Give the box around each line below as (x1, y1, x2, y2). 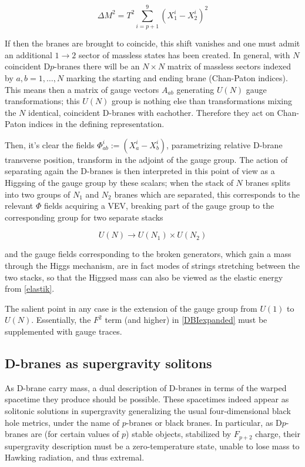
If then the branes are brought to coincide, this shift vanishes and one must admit (5, 37, 300, 49)
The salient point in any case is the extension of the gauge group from (5, 302, 257, 314)
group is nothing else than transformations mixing (112, 95, 293, 107)
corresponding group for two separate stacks (5, 211, 163, 223)
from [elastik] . (5, 282, 55, 295)
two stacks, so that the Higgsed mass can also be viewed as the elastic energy (5, 271, 283, 283)
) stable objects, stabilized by (126, 428, 232, 440)
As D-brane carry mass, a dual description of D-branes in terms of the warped (5, 381, 287, 393)
